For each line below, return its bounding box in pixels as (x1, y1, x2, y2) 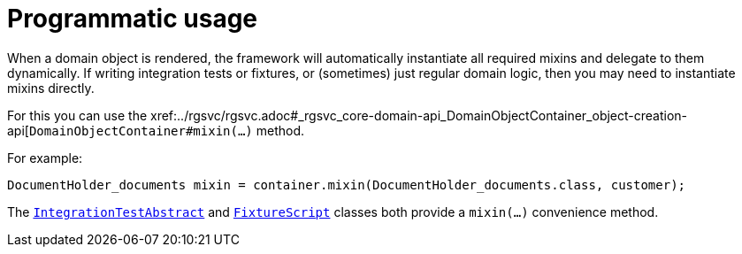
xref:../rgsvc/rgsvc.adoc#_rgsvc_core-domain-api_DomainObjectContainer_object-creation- (150, 107, 688, 123)
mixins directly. (7, 80, 95, 96)
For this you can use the (7, 107, 148, 123)
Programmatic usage (7, 4, 258, 34)
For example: (7, 150, 83, 165)
